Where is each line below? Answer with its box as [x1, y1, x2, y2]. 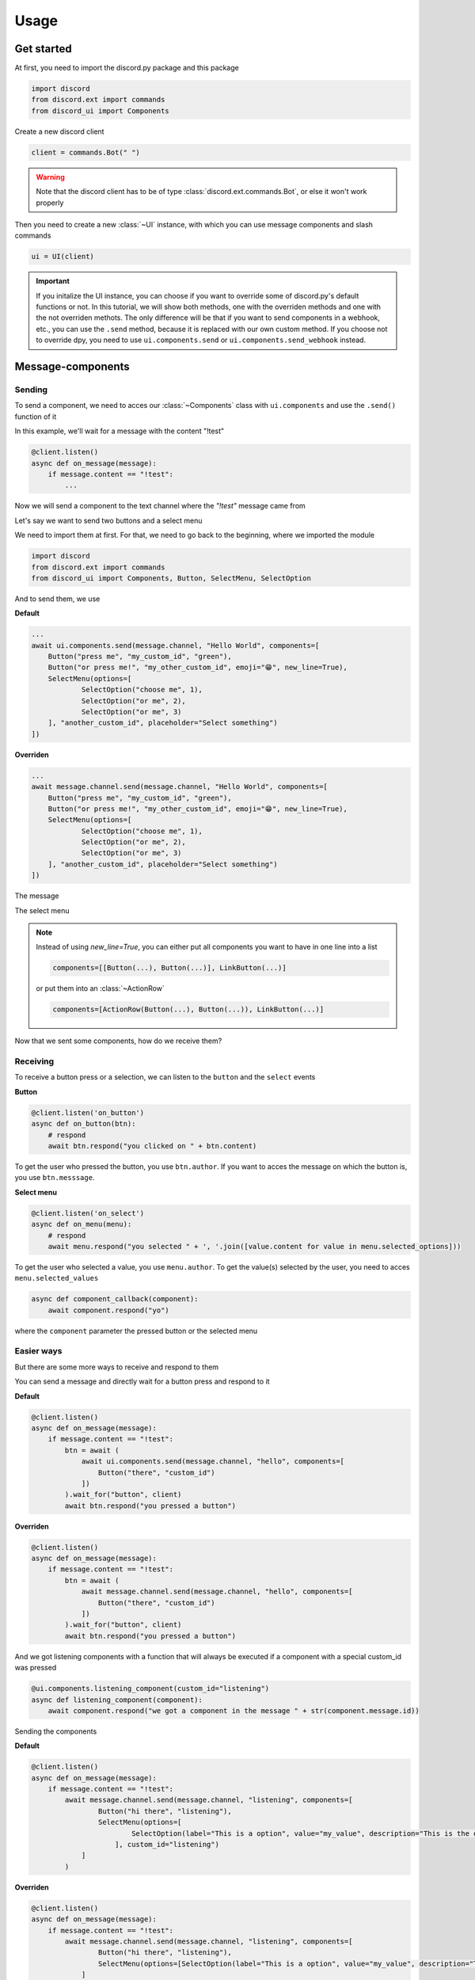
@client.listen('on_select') [31, 1209, 145, 1217]
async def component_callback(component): [31, 1295, 199, 1304]
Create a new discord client [14, 127, 104, 136]
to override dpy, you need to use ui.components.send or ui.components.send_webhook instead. [36, 335, 367, 345]
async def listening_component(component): [31, 1695, 203, 1704]
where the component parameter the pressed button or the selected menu [14, 1326, 258, 1335]
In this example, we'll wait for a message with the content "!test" [14, 426, 225, 436]
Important [36, 276, 70, 286]
